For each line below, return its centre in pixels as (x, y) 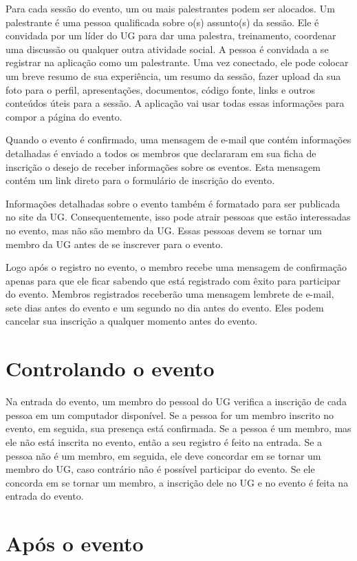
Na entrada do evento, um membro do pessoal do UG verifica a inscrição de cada (176, 401)
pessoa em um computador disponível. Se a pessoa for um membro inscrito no (170, 415)
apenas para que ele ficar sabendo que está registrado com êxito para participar (173, 280)
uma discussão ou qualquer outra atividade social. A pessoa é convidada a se (167, 49)
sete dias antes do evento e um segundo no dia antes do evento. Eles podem (165, 307)
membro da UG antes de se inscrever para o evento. (115, 244)
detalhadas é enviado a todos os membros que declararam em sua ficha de (161, 153)
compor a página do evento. (64, 116)
